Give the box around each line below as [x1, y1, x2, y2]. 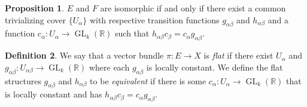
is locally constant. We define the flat [146, 60, 283, 73]
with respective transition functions [89, 13, 220, 26]
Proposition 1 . [5, 2, 64, 14]
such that [115, 27, 150, 39]
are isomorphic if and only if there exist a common [100, 2, 286, 14]
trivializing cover [5, 13, 66, 26]
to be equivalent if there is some [90, 74, 206, 87]
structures [5, 74, 41, 87]
